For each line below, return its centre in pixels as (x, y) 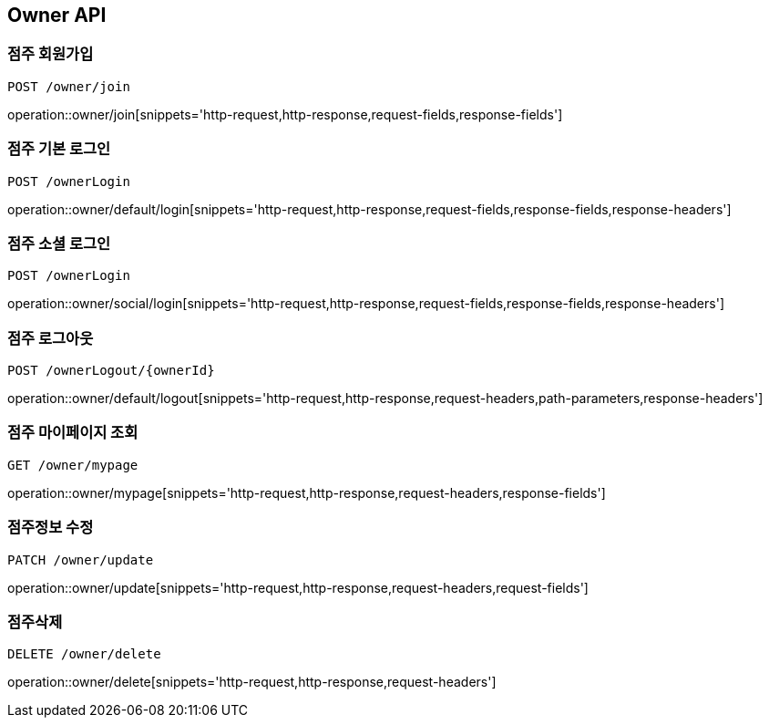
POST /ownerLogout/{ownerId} (111, 371)
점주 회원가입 (51, 54)
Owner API (57, 15)
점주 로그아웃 (51, 338)
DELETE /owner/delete (84, 654)
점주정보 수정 (51, 528)
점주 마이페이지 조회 (73, 433)
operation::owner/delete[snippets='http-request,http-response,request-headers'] (252, 682)
